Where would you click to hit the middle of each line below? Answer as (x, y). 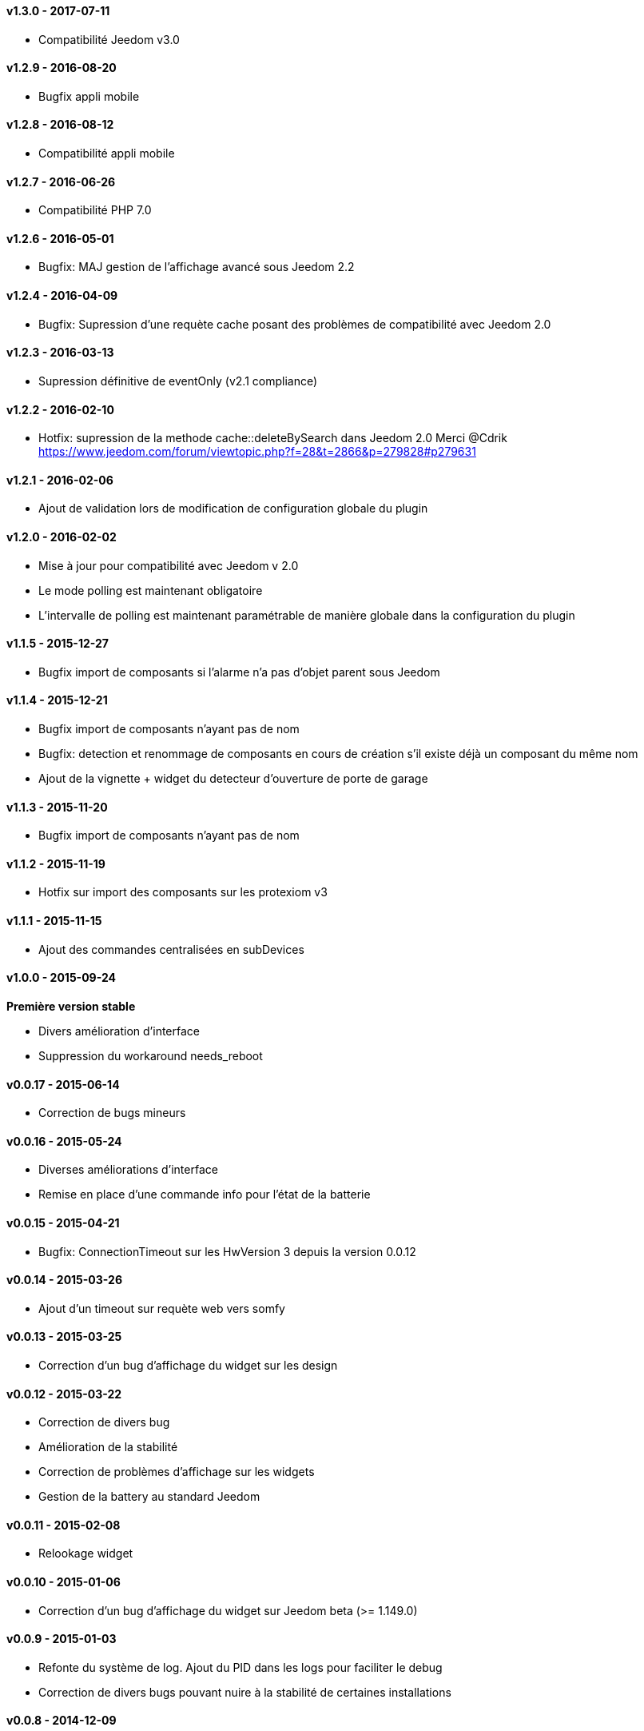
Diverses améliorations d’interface (128, 1170)
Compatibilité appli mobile (107, 154)
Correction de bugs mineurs (112, 1113)
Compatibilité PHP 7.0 (95, 210)
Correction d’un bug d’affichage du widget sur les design (188, 1365)
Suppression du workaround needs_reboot (151, 1055)
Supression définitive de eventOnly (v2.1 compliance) (178, 381)
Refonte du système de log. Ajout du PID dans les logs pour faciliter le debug (241, 1667)
